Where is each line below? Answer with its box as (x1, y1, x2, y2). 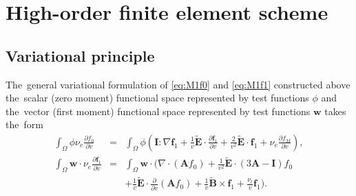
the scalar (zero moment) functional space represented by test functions (6, 90, 309, 105)
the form (6, 117, 43, 132)
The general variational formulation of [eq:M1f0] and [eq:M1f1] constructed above (6, 77, 350, 91)
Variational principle (6, 45, 155, 66)
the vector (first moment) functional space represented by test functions (6, 103, 311, 118)
